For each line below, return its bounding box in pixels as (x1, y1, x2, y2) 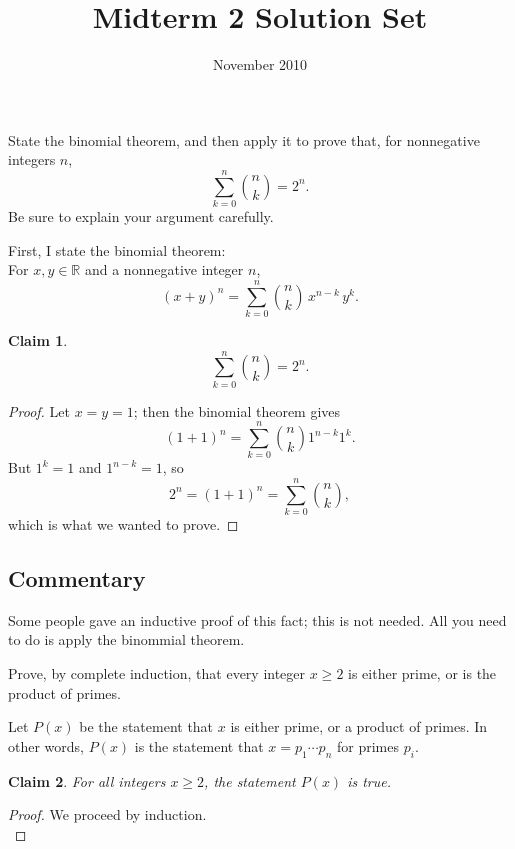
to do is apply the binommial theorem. (8, 629, 245, 650)
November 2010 (212, 54, 308, 75)
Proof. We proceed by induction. (8, 804, 207, 825)
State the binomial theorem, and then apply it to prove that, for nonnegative (8, 129, 480, 150)
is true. (347, 770, 392, 791)
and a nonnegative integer (84, 259, 244, 280)
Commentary (8, 563, 146, 594)
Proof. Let (8, 400, 70, 421)
